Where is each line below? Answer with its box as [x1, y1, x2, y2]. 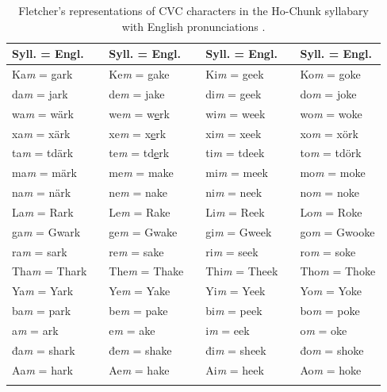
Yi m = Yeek [205, 282, 266, 299]
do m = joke [300, 85, 357, 102]
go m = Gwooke [300, 223, 375, 240]
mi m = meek [205, 164, 268, 181]
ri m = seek [205, 243, 259, 259]
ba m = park [12, 302, 71, 319]
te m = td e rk [109, 144, 170, 161]
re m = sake [109, 243, 164, 259]
